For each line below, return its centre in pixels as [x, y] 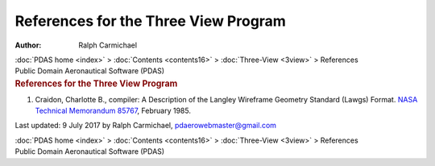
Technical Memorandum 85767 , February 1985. [113, 110]
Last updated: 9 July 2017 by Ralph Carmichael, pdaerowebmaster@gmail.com [146, 126]
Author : [28, 45]
